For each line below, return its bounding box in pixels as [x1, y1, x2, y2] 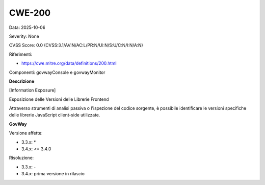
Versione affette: [9, 130, 43, 136]
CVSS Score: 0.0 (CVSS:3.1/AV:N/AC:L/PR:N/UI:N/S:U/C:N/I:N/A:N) [9, 42, 143, 48]
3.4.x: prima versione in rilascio [21, 171, 85, 177]
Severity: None [9, 33, 39, 39]
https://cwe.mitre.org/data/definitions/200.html [21, 60, 117, 66]
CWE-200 [9, 7, 51, 18]
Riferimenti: [9, 51, 32, 57]
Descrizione [9, 78, 34, 84]
